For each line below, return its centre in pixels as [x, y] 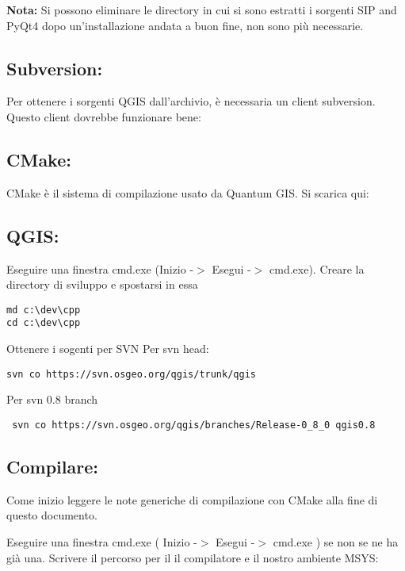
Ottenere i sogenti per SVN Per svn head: [108, 349]
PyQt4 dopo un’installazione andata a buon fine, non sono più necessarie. [185, 25]
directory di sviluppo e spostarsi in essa [102, 284]
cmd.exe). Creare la [317, 268]
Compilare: [52, 466]
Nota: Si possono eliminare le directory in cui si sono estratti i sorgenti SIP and [202, 10]
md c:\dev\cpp [44, 310]
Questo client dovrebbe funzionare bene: [104, 116]
